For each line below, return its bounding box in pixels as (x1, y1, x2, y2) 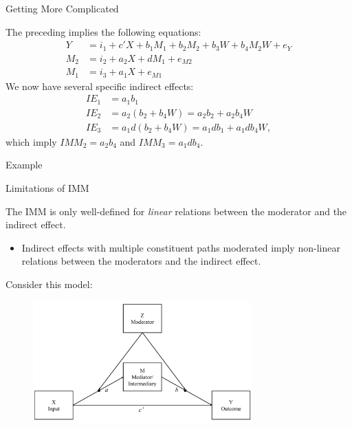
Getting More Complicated (5, 1, 119, 15)
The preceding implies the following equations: (5, 24, 201, 38)
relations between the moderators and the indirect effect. (21, 254, 261, 268)
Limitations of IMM (5, 180, 89, 195)
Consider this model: (5, 276, 93, 291)
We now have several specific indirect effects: (5, 78, 194, 93)
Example (5, 157, 43, 172)
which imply (5, 134, 57, 148)
